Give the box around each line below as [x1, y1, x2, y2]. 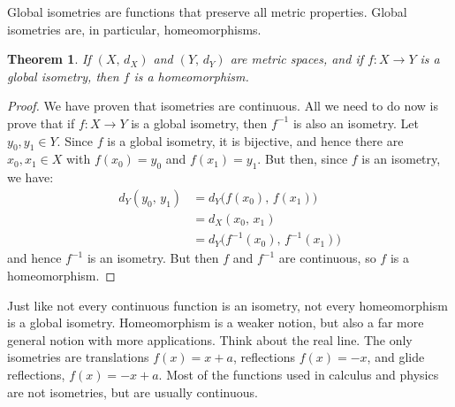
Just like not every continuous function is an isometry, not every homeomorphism [7, 296, 448, 314]
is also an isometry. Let [292, 113, 419, 132]
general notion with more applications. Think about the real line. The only [7, 330, 413, 349]
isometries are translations [7, 348, 149, 366]
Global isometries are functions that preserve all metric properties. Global [7, 3, 407, 20]
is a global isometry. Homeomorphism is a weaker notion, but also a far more [7, 313, 424, 332]
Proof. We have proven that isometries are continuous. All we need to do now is [7, 96, 438, 115]
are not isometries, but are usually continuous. [7, 382, 258, 401]
